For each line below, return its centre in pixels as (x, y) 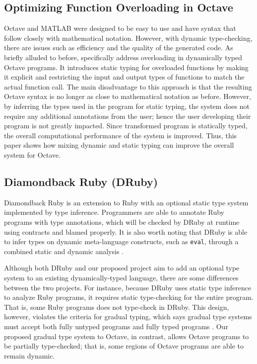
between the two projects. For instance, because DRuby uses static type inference (128, 287)
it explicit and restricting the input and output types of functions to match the (124, 77)
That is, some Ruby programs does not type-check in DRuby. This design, (117, 307)
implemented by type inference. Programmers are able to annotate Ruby (114, 212)
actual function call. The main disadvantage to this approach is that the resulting (128, 86)
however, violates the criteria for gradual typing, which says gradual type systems (128, 317)
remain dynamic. (30, 355)
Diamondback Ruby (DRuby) (81, 181)
